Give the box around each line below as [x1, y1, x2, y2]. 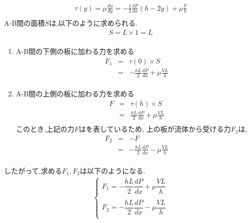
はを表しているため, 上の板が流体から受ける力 [78, 124, 231, 134]
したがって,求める [4, 165, 62, 176]
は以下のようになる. [79, 165, 145, 176]
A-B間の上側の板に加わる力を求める [16, 88, 134, 99]
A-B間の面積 [4, 18, 45, 28]
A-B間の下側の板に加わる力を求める [16, 46, 134, 57]
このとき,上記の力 [16, 124, 74, 134]
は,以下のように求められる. [49, 18, 138, 28]
